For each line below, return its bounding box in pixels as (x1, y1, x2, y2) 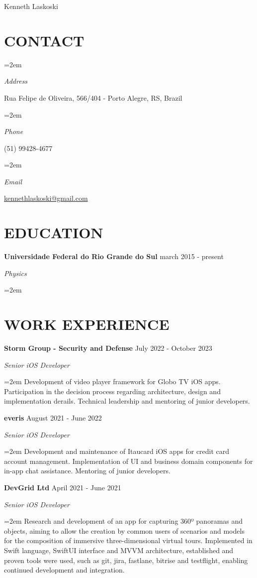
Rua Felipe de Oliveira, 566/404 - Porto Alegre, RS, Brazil (4, 92, 182, 103)
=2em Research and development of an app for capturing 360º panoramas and (4, 516, 243, 526)
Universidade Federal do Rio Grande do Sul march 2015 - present (4, 251, 224, 262)
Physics (4, 268, 27, 278)
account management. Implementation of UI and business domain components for (4, 455, 253, 466)
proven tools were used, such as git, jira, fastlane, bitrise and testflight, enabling (4, 555, 248, 565)
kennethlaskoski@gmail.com (4, 193, 88, 203)
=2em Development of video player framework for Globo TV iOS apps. (4, 376, 221, 387)
